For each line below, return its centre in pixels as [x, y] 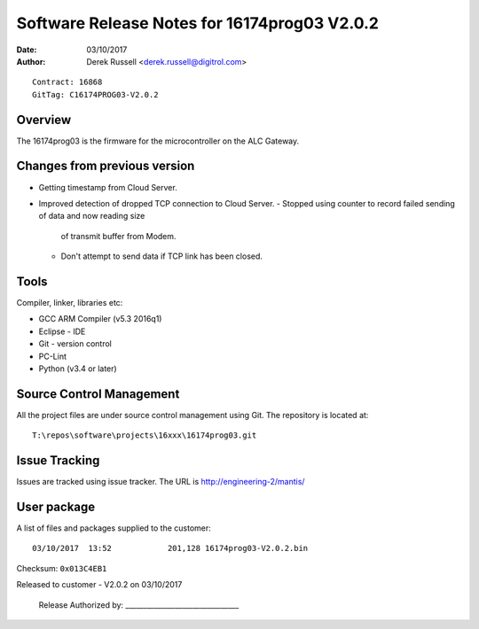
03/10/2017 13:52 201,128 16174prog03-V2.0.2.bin [170, 548]
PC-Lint [52, 356]
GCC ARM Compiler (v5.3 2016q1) [100, 319]
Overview [44, 120]
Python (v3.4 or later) [78, 369]
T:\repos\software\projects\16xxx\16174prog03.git [145, 435]
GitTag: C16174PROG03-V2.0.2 [95, 94]
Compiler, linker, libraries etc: [70, 303]
